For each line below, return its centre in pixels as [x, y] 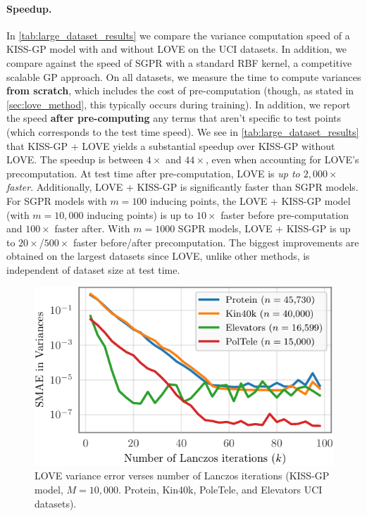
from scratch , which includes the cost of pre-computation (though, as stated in [180, 90]
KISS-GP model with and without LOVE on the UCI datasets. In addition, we [177, 49]
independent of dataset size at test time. [93, 269]
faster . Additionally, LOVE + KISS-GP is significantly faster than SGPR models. [182, 187]
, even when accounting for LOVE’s [282, 159]
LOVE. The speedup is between [75, 159]
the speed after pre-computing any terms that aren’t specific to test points [174, 118]
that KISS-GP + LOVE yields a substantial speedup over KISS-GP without [171, 145]
